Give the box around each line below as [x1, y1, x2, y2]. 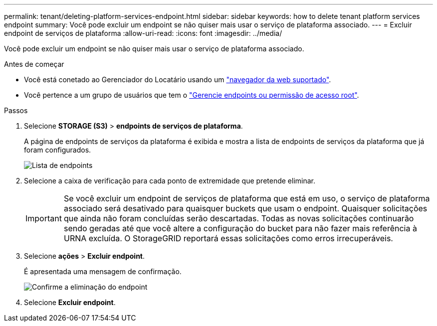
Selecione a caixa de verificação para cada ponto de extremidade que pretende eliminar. [24, 176, 316, 185]
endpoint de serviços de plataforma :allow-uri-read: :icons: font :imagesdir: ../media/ [4, 29, 282, 37]
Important [25, 213, 62, 223]
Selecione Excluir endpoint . [24, 298, 116, 307]
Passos [4, 106, 28, 115]
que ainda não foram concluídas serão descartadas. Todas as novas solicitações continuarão [63, 213, 414, 223]
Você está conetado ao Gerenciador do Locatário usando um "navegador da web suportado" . [24, 75, 331, 84]
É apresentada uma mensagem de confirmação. [24, 267, 182, 276]
